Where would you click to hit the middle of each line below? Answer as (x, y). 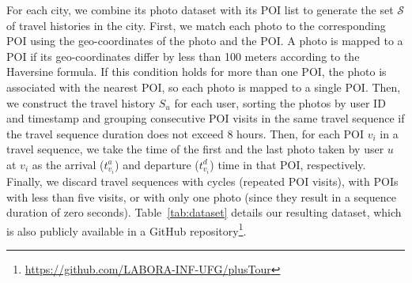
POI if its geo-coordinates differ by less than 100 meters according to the (183, 56)
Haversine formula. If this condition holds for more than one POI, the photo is (197, 72)
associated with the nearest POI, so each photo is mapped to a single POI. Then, (204, 87)
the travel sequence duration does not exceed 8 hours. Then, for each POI (185, 133)
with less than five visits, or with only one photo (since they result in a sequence (201, 196)
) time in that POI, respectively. (288, 164)
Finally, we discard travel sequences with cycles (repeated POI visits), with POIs (202, 181)
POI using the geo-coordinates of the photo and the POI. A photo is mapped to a (205, 41)
